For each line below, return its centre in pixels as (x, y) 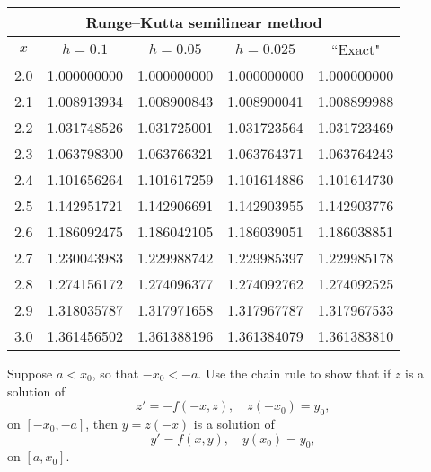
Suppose (30, 373)
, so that (115, 373)
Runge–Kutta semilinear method (204, 22)
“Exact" (356, 49)
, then (102, 423)
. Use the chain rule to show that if (295, 373)
